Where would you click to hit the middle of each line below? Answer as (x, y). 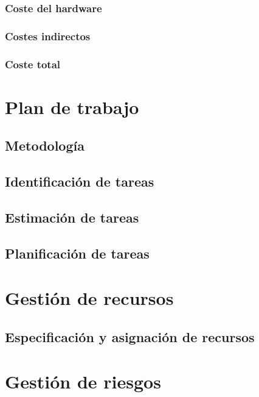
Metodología (45, 145)
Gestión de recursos (89, 298)
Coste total (33, 64)
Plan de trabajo (72, 106)
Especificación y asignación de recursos (130, 336)
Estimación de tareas (72, 217)
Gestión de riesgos (83, 381)
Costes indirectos (48, 36)
